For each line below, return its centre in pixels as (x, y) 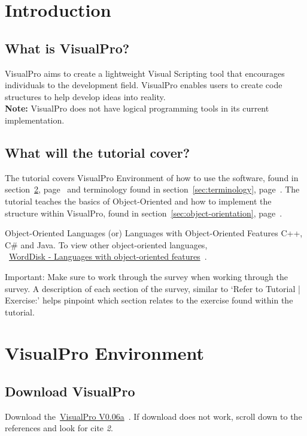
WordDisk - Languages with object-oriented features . (108, 256)
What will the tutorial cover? (98, 152)
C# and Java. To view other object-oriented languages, (106, 244)
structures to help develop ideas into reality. (85, 96)
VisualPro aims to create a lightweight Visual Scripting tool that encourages (145, 73)
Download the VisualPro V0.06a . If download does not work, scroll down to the (153, 416)
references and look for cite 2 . (59, 428)
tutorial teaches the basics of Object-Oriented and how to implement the (138, 201)
